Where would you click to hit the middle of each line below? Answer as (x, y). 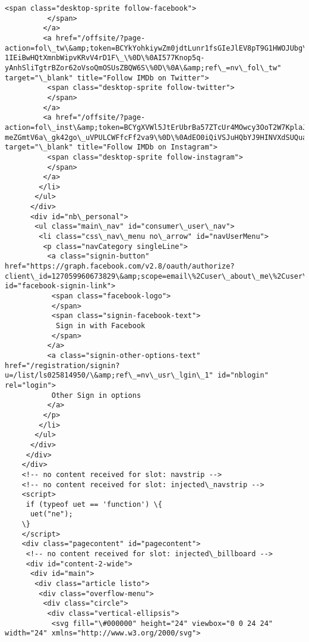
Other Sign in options (96, 395)
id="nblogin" (243, 375)
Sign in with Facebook (100, 326)
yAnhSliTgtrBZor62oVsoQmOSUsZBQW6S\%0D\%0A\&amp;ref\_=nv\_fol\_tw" (143, 68)
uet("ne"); (51, 514)
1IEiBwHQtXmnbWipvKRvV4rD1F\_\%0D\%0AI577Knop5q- (105, 58)
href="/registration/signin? (62, 365)
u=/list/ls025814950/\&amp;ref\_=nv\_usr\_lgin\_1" (109, 375)
